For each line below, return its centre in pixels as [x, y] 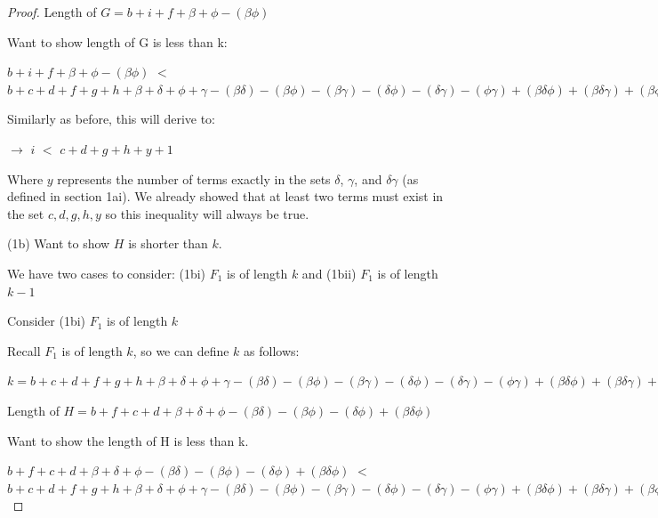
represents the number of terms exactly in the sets [194, 178]
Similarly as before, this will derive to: [112, 119]
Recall [24, 350]
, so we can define [181, 350]
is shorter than [168, 243]
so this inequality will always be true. [207, 213]
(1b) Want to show [59, 243]
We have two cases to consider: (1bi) [107, 273]
